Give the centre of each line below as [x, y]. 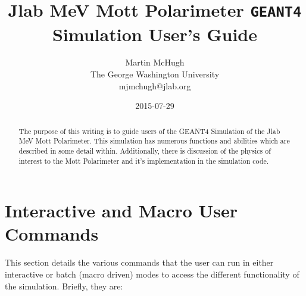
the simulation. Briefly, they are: [64, 286]
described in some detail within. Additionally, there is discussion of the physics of [145, 150]
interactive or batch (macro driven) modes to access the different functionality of [152, 274]
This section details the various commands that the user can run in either [139, 262]
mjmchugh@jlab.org [155, 85]
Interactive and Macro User [121, 211]
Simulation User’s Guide [155, 34]
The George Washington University [155, 74]
